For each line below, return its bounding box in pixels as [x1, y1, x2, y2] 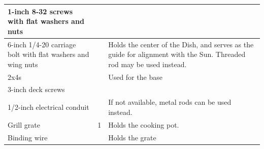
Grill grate [8, 119, 40, 130]
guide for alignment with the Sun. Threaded [108, 49, 246, 59]
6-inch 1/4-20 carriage [8, 39, 76, 49]
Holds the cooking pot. [108, 119, 179, 130]
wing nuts [8, 58, 38, 69]
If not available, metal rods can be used [108, 97, 232, 107]
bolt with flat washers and [8, 49, 89, 59]
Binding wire [8, 132, 48, 142]
